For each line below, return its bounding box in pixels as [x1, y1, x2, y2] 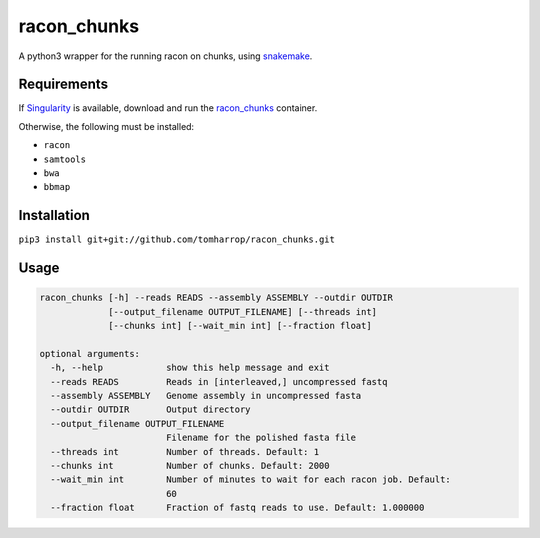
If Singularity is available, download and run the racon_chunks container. [18, 102, 318, 114]
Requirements [18, 76, 109, 93]
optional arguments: [39, 348, 140, 359]
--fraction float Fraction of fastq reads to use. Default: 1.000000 [50, 502, 425, 514]
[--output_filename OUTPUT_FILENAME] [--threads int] [108, 306, 378, 317]
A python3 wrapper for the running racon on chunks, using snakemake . [18, 50, 313, 62]
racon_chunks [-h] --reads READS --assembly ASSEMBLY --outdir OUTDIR [39, 292, 394, 304]
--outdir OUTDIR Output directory [50, 404, 251, 415]
